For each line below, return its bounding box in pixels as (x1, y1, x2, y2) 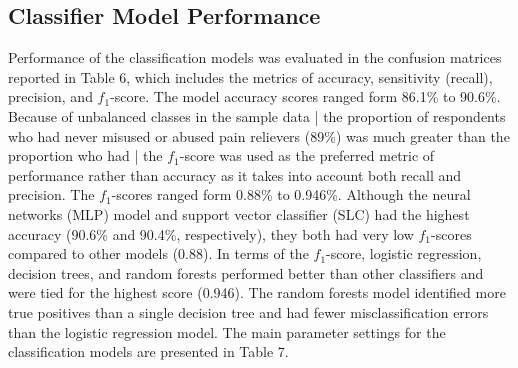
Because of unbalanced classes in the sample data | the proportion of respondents (8, 105, 506, 126)
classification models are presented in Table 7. (8, 341, 289, 362)
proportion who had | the (8, 145, 163, 166)
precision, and (8, 86, 93, 107)
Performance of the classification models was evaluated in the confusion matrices (8, 47, 502, 68)
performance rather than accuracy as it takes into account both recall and (8, 164, 462, 185)
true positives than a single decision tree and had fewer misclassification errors (8, 301, 489, 322)
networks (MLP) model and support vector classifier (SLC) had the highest (8, 203, 470, 224)
